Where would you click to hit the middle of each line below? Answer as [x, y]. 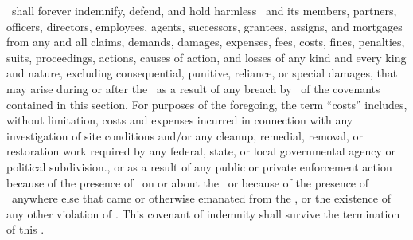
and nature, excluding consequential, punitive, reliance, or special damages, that [202, 73]
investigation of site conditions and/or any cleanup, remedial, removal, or [185, 135]
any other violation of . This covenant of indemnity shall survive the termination [203, 213]
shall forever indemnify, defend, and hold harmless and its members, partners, [204, 10]
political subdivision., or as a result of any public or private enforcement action [199, 166]
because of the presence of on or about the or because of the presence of [188, 182]
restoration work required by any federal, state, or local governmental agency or [201, 151]
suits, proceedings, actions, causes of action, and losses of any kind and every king [206, 57]
